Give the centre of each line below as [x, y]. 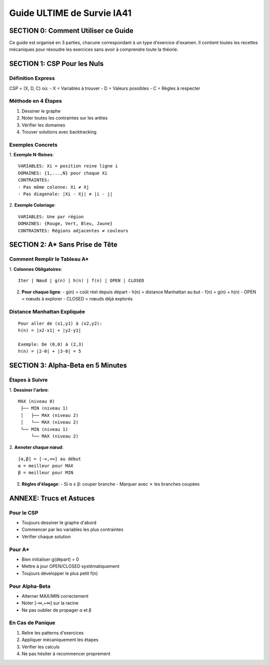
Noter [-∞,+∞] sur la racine [50, 603]
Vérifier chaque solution [46, 536]
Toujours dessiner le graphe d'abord [59, 523]
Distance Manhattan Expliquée [47, 311]
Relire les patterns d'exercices [53, 633]
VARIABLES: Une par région [51, 216]
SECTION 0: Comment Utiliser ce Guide [71, 31]
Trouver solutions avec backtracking [59, 132]
